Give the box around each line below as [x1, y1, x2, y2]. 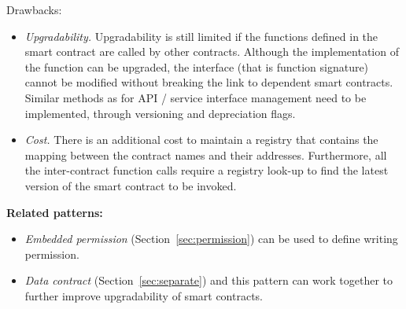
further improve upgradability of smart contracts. [24, 287, 263, 303]
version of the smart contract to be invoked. [24, 177, 237, 193]
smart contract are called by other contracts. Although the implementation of [24, 43, 399, 60]
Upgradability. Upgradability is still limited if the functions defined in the [24, 28, 378, 44]
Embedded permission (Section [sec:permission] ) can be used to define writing [24, 230, 398, 247]
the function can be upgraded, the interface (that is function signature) [24, 58, 369, 75]
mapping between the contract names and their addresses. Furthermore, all [24, 146, 387, 163]
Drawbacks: [6, 2, 62, 17]
